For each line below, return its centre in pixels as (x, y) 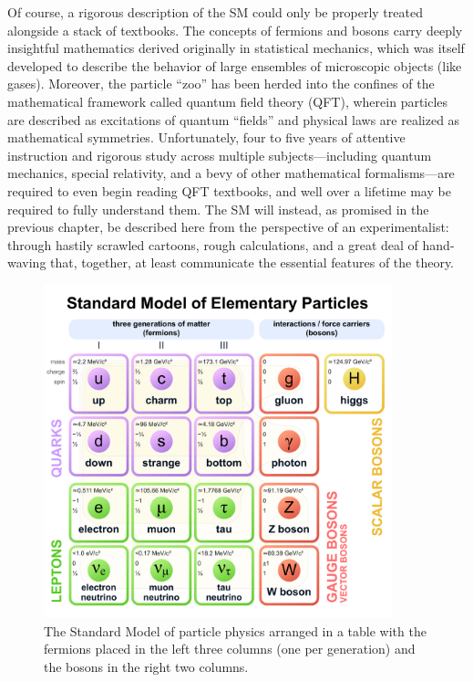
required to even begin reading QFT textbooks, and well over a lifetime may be (229, 190)
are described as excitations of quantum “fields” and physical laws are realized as (234, 119)
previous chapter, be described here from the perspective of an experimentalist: (228, 227)
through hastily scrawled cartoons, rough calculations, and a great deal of (213, 244)
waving (27, 262)
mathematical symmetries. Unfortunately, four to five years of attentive (206, 137)
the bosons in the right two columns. (146, 666)
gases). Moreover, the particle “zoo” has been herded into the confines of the (221, 84)
